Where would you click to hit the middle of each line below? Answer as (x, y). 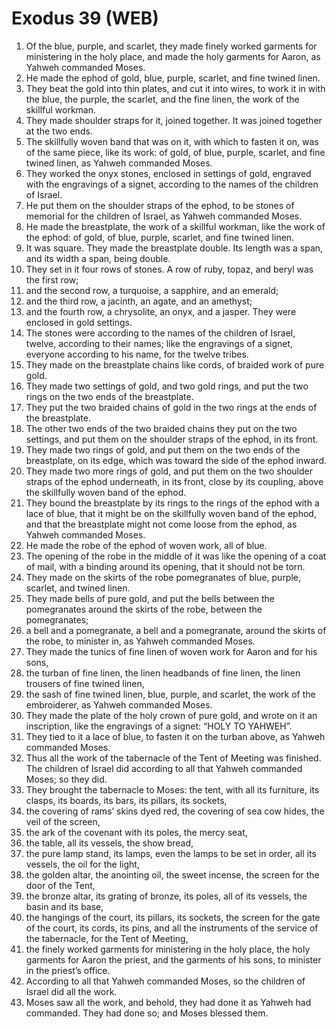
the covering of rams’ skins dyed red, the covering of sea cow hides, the (175, 811)
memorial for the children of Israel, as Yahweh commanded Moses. (164, 216)
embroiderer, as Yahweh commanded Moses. (119, 704)
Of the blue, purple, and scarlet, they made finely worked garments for (171, 46)
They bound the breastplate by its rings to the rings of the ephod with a (172, 503)
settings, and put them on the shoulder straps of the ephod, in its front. (172, 439)
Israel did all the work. (71, 991)
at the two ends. (59, 131)
